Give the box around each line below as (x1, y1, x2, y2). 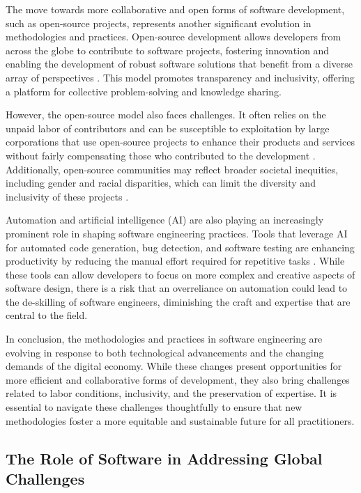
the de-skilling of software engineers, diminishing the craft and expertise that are (6, 294, 351, 308)
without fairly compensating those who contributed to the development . (6, 148, 316, 162)
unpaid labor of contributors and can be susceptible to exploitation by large (6, 120, 330, 135)
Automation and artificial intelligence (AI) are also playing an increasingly (6, 212, 324, 227)
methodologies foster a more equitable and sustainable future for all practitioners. (6, 413, 355, 428)
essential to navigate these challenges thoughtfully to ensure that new (6, 400, 302, 414)
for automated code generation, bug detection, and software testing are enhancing (6, 240, 355, 254)
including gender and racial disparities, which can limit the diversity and (6, 175, 316, 190)
